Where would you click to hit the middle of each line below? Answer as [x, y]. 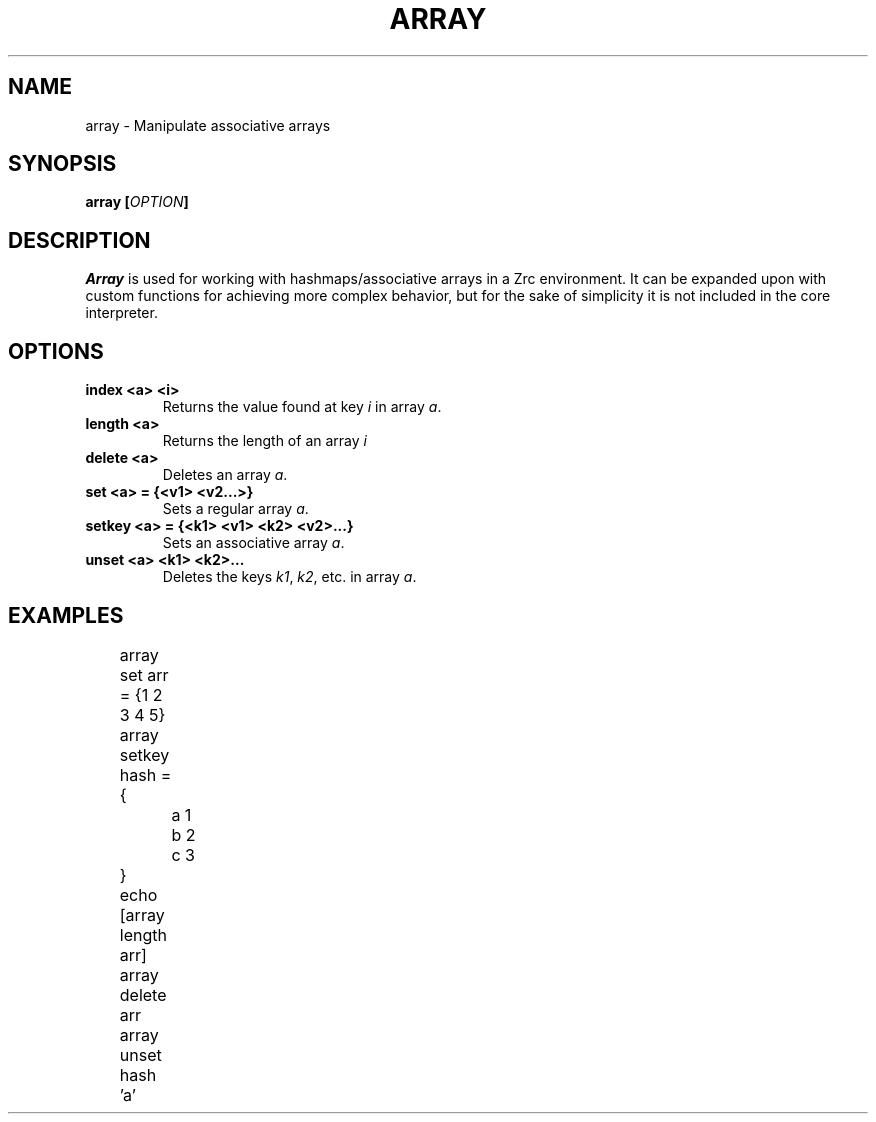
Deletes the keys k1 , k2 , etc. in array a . [289, 577]
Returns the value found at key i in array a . [302, 407]
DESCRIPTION [79, 240]
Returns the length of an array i [264, 441]
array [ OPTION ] [137, 202]
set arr [144, 674]
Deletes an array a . [225, 475]
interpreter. [121, 313]
